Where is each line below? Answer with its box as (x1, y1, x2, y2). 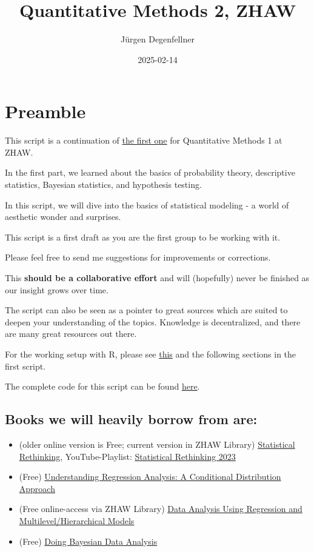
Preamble (5, 99, 86, 124)
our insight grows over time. (5, 283, 109, 296)
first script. (5, 359, 46, 372)
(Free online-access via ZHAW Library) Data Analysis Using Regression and (19, 502, 302, 515)
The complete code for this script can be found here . (5, 380, 200, 393)
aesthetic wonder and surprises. (5, 210, 121, 223)
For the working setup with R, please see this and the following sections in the (5, 347, 296, 360)
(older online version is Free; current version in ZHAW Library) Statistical (19, 437, 295, 450)
